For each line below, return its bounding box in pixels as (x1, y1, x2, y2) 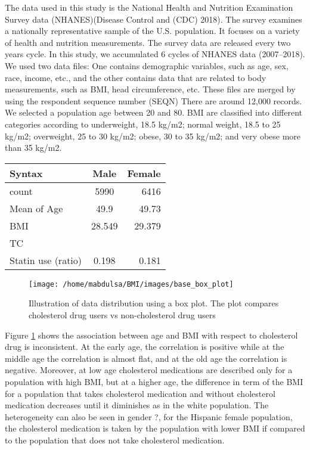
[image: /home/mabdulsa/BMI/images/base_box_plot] (29, 280, 234, 288)
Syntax (10, 166, 43, 180)
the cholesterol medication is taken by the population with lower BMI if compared (5, 422, 305, 435)
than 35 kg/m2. (5, 141, 62, 154)
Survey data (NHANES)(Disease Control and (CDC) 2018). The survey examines (5, 13, 302, 25)
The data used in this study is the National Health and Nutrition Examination (5, 1, 293, 13)
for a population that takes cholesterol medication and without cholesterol (5, 387, 275, 399)
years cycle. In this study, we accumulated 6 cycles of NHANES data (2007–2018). (5, 48, 305, 60)
